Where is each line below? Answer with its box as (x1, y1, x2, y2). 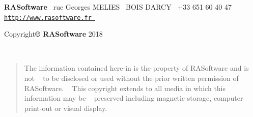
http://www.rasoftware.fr (4, 14, 92, 21)
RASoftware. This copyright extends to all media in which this (24, 82, 226, 93)
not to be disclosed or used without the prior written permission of (24, 73, 239, 83)
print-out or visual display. (24, 102, 107, 113)
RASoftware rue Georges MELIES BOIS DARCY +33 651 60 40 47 (4, 2, 232, 12)
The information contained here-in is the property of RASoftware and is (24, 63, 249, 73)
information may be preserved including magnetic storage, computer (24, 93, 243, 103)
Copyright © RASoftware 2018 (4, 28, 103, 39)
